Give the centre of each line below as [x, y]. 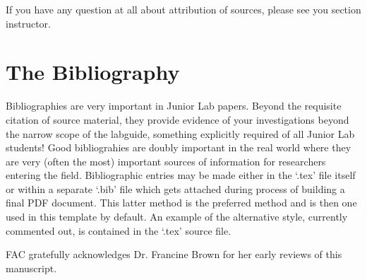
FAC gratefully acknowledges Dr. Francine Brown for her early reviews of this [174, 254]
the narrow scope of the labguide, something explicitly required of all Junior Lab [180, 133]
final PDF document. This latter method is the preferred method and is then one [181, 203]
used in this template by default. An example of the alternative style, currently [177, 217]
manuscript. [31, 268]
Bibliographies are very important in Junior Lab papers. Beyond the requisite [174, 106]
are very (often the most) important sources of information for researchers [166, 161]
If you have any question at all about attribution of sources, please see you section [183, 9]
